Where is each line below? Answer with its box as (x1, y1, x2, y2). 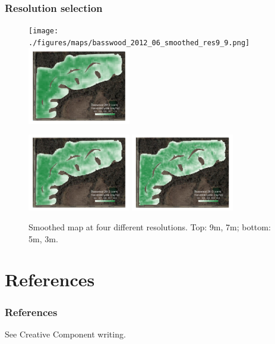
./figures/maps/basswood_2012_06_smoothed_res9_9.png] (29, 38, 250, 47)
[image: (29, 27, 59, 36)
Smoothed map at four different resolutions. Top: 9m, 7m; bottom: (29, 221, 271, 233)
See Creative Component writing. (5, 327, 126, 340)
